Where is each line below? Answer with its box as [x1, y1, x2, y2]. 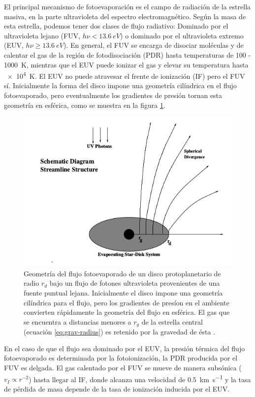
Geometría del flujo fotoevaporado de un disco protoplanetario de [24, 268, 221, 278]
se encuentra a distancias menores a [24, 316, 131, 327]
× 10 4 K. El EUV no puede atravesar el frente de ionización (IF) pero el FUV [7, 69, 245, 81]
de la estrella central [141, 316, 203, 327]
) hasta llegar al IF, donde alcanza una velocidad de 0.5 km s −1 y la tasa [29, 372, 251, 384]
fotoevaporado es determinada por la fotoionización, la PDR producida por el [4, 353, 238, 363]
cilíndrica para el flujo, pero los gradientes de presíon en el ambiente [24, 297, 229, 307]
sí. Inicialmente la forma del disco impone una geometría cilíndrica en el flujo [4, 80, 237, 91]
